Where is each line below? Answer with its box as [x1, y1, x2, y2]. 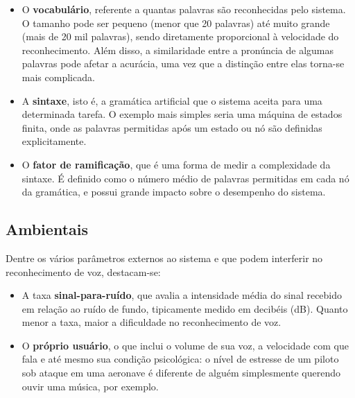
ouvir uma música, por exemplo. [21, 379, 159, 393]
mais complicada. [21, 69, 95, 84]
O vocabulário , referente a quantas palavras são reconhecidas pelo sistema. [21, 2, 346, 16]
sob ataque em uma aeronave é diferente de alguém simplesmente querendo [21, 365, 340, 380]
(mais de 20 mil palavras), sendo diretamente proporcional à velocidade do [21, 29, 339, 44]
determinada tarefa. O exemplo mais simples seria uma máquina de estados [21, 107, 343, 121]
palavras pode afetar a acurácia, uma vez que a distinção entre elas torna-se [21, 56, 345, 71]
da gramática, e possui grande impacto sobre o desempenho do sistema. [21, 184, 326, 199]
